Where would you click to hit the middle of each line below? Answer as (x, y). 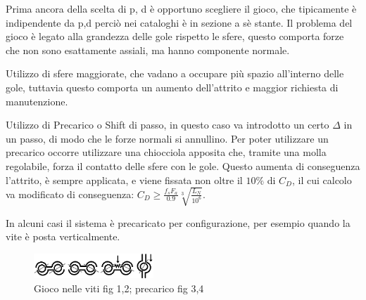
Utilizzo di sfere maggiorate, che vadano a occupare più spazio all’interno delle (175, 73)
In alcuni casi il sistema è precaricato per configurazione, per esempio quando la (178, 222)
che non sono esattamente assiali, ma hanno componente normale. (148, 50)
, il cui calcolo (322, 180)
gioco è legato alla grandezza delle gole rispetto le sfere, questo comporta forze (175, 36)
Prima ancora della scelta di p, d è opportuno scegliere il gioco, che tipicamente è (181, 8)
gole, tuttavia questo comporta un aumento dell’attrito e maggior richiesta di (172, 87)
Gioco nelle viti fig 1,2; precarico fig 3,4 (119, 288)
